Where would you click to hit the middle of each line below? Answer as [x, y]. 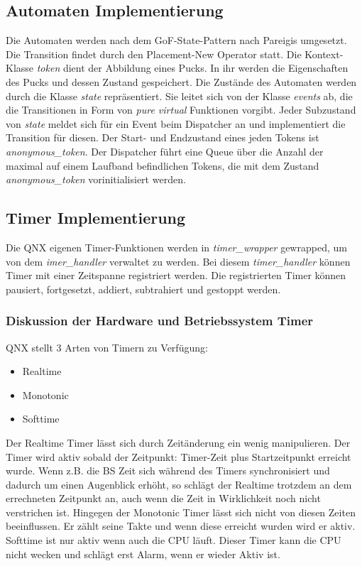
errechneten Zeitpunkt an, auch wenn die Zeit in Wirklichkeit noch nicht [163, 498]
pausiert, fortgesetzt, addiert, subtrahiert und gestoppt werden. [143, 289]
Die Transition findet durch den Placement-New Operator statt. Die [154, 54]
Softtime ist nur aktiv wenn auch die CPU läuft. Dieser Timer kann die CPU [174, 540]
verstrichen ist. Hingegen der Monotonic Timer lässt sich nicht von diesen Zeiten [181, 512]
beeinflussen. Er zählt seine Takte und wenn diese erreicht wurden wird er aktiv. [181, 526]
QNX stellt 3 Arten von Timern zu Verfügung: [107, 347]
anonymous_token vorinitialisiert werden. [96, 179]
